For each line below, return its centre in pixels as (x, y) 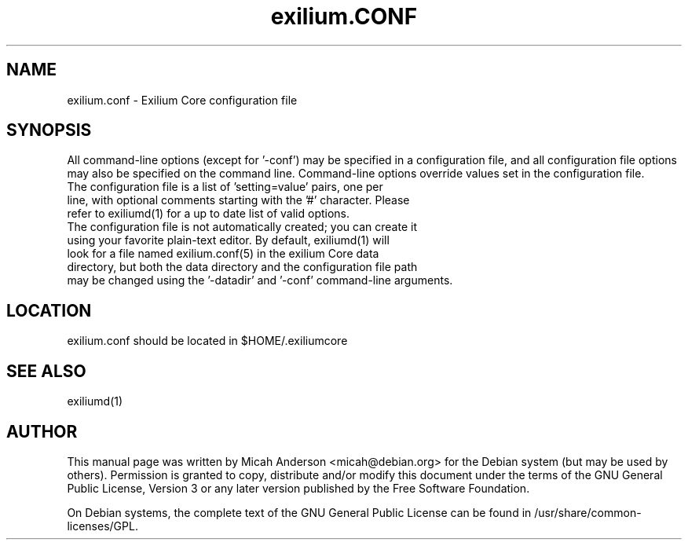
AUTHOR (42, 431)
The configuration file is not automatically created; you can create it (242, 227)
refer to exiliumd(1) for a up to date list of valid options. (209, 214)
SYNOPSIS (49, 130)
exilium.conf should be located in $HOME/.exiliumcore (207, 341)
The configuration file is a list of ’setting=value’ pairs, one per (225, 187)
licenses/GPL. (102, 526)
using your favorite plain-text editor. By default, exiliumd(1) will (228, 240)
